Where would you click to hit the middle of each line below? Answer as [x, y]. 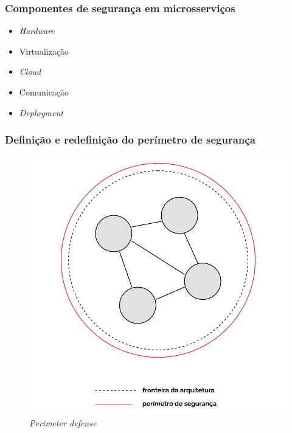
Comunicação [44, 92]
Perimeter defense [63, 423]
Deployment [41, 112]
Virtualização [44, 51]
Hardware [37, 31]
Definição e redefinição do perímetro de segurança [130, 140]
